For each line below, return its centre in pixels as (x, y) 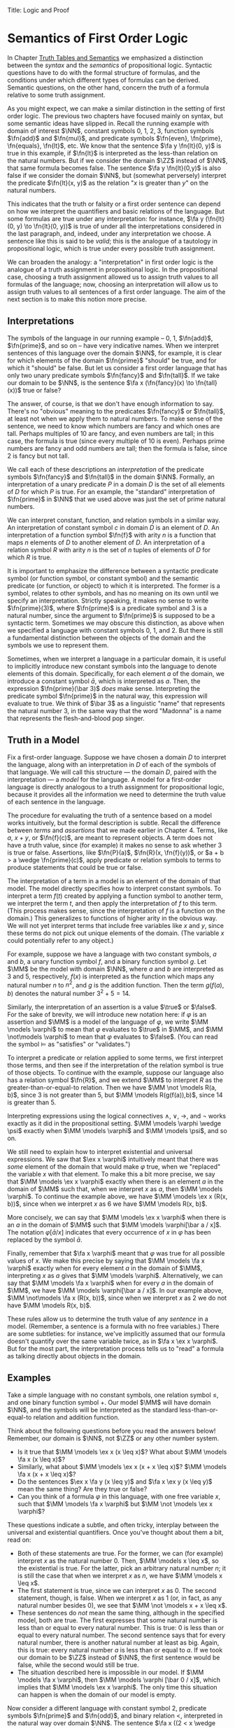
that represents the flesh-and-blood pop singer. (76, 718)
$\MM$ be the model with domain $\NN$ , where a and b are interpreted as (115, 969)
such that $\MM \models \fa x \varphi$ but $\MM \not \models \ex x (115, 1503)
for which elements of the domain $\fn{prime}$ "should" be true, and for (112, 360)
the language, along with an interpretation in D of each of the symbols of (112, 764)
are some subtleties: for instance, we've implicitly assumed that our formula (116, 1333)
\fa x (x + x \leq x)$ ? (47, 1474)
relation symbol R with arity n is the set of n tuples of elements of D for (109, 549)
